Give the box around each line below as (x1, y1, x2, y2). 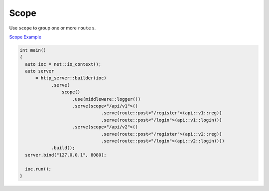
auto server (25, 68, 54, 74)
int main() (19, 47, 46, 53)
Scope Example (9, 34, 42, 40)
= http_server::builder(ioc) (35, 75, 107, 81)
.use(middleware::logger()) (72, 96, 141, 102)
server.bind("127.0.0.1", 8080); (25, 152, 107, 158)
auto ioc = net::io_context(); (25, 61, 102, 67)
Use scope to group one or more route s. (9, 25, 96, 31)
